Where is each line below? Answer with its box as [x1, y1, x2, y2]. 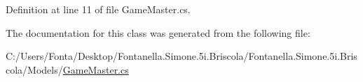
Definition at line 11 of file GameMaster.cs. [6, 2, 191, 16]
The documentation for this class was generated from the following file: [6, 25, 310, 40]
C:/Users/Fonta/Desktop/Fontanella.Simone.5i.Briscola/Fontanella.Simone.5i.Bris [6, 49, 357, 63]
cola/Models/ [6, 62, 63, 76]
